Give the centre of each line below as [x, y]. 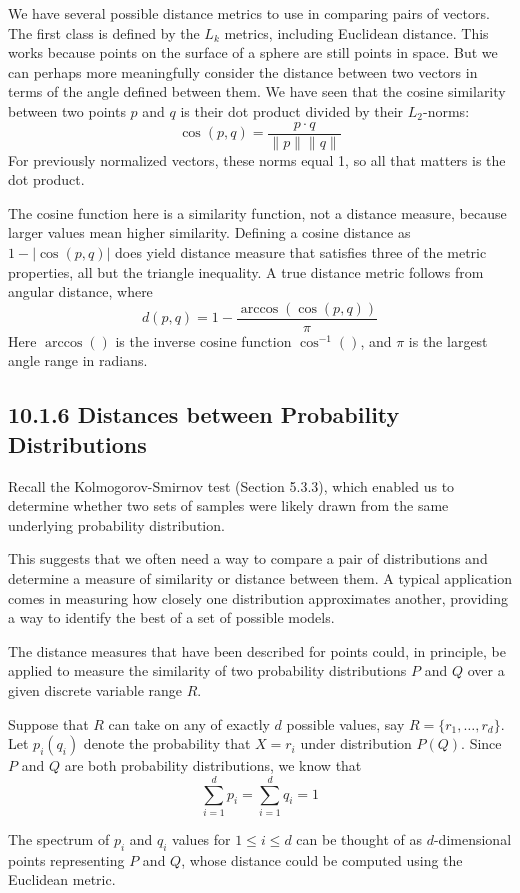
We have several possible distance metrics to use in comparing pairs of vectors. [249, 13]
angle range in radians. [78, 360]
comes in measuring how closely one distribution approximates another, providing [258, 597]
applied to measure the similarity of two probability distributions [207, 670]
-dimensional [472, 838]
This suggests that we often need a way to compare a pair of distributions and [248, 558]
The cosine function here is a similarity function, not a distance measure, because [257, 212]
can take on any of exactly [189, 723]
